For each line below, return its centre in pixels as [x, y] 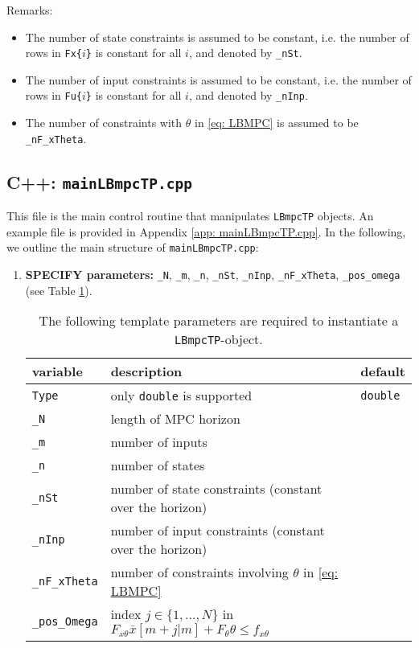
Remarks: [30, 10]
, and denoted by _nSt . [245, 53]
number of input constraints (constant [218, 531]
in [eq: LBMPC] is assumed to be [277, 123]
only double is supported [181, 396]
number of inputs [159, 442]
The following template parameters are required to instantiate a [219, 321]
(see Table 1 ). [59, 290]
